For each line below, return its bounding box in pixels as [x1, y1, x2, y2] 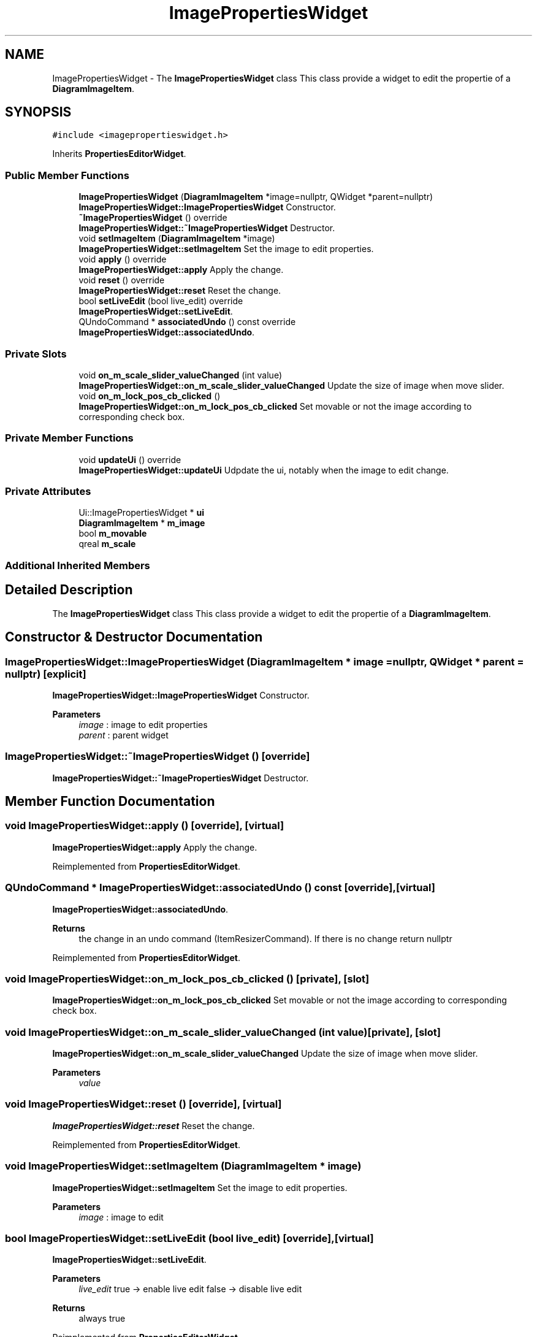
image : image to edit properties [78, 719, 208, 730]
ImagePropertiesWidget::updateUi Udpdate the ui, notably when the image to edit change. [78, 464, 449, 475]
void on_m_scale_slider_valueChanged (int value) [78, 369, 282, 380]
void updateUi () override [78, 454, 181, 465]
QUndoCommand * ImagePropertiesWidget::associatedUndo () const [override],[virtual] [5, 881, 435, 894]
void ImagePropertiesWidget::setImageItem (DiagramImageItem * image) [5, 1160, 362, 1173]
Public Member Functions [5, 169, 129, 182]
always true [78, 1313, 126, 1324]
